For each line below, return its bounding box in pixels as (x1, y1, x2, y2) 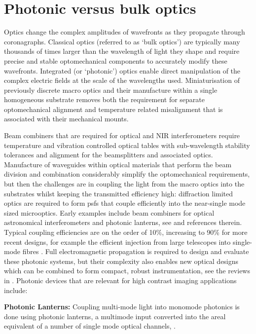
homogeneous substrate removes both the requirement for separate (4, 94, 205, 105)
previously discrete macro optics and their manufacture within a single (4, 84, 218, 95)
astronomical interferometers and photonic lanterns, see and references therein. (4, 217, 242, 227)
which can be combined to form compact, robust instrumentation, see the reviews (4, 265, 250, 276)
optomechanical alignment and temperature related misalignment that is (4, 104, 223, 114)
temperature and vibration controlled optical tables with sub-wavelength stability (4, 140, 250, 150)
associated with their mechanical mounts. (4, 113, 129, 124)
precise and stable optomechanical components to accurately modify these (4, 55, 227, 66)
